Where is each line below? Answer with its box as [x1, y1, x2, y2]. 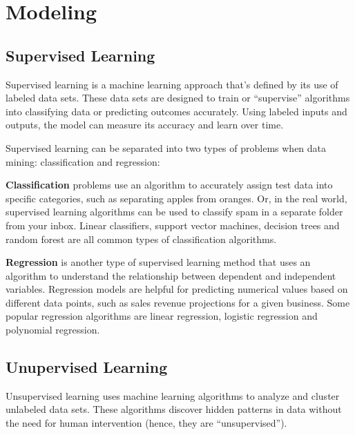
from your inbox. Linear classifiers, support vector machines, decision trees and [6, 217, 340, 232]
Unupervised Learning [6, 356, 168, 378]
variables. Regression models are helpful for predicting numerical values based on [6, 282, 348, 296]
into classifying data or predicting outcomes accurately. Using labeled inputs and [6, 104, 347, 118]
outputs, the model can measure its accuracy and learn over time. [6, 117, 284, 132]
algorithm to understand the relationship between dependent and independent [6, 268, 336, 282]
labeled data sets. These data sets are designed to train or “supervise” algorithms [6, 90, 350, 105]
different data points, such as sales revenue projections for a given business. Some [6, 295, 350, 309]
